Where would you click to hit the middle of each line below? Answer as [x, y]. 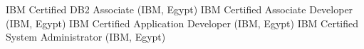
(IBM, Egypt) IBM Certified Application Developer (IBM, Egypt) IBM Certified [182, 23]
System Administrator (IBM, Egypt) [86, 37]
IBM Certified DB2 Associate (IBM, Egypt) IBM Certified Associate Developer [180, 9]
